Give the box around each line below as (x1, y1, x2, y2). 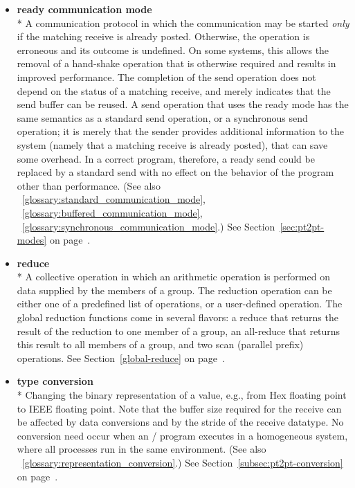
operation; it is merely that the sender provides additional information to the (17, 124, 344, 138)
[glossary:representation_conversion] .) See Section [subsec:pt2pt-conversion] (21, 455, 343, 469)
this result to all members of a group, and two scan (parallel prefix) (17, 337, 304, 352)
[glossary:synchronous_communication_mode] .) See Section (21, 219, 275, 233)
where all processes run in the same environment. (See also (17, 442, 266, 456)
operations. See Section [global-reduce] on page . (17, 350, 225, 365)
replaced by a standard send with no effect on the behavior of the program (17, 165, 334, 179)
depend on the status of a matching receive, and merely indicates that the (17, 83, 331, 98)
